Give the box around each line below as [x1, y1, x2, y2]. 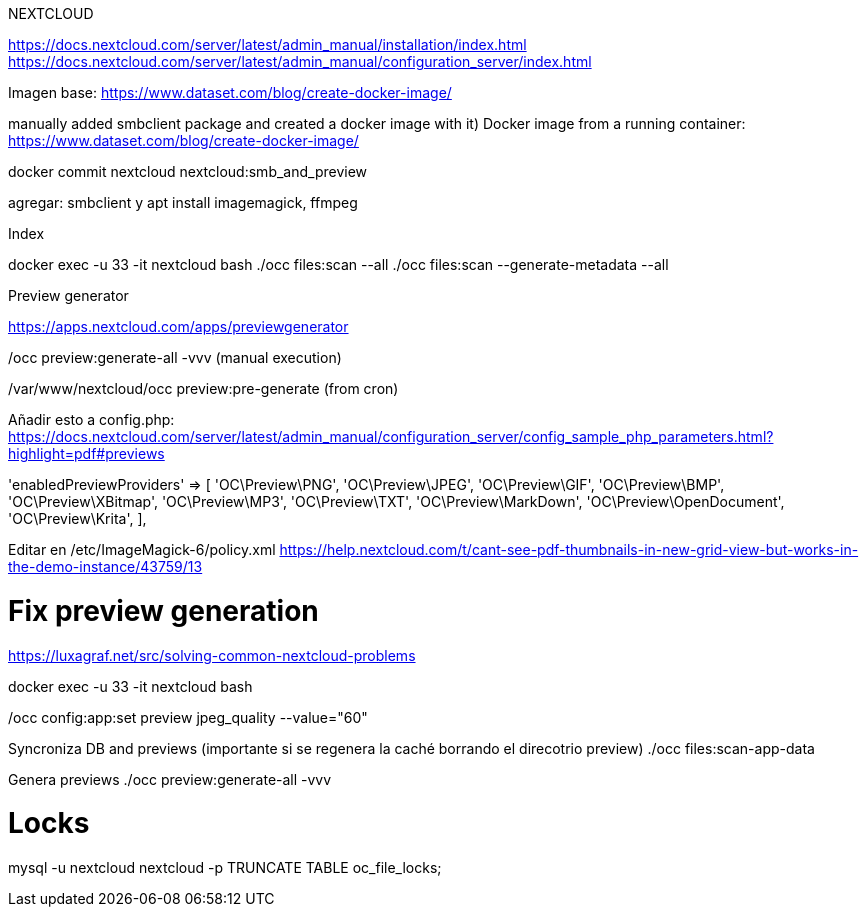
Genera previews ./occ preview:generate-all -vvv [8, 770, 332, 788]
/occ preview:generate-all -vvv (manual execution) [8, 349, 342, 366]
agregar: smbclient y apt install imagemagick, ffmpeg [8, 194, 358, 211]
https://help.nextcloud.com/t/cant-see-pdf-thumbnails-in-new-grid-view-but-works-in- [279, 541, 859, 558]
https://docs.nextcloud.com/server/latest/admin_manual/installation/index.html [8, 36, 527, 53]
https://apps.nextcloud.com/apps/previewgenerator [8, 318, 349, 335]
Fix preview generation [8, 593, 319, 628]
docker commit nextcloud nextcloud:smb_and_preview [8, 163, 368, 180]
